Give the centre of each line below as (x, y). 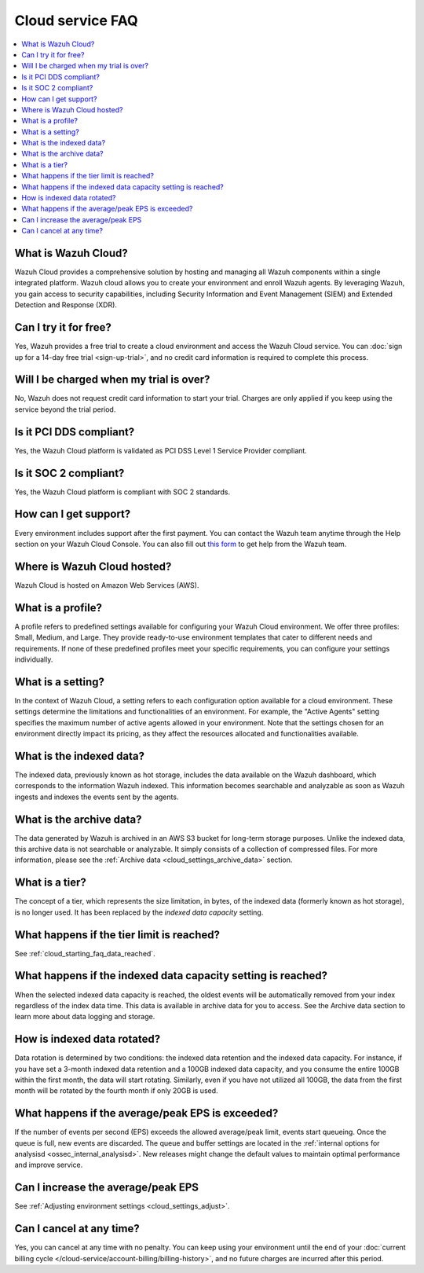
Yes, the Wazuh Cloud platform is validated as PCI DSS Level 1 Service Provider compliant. (161, 450)
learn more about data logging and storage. (85, 1017)
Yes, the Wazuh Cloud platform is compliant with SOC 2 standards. (122, 492)
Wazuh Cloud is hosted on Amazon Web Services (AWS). (107, 585)
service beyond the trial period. (65, 409)
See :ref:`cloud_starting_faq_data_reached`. (85, 953)
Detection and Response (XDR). (66, 305)
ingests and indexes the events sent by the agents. (97, 797)
